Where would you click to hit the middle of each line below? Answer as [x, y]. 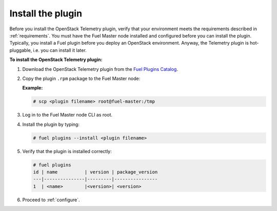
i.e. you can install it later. [60, 50]
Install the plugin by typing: [51, 124]
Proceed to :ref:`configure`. [51, 200]
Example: [33, 88]
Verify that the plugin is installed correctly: [67, 151]
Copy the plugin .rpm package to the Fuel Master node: [81, 78]
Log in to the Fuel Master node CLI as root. [67, 115]
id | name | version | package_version [95, 172]
